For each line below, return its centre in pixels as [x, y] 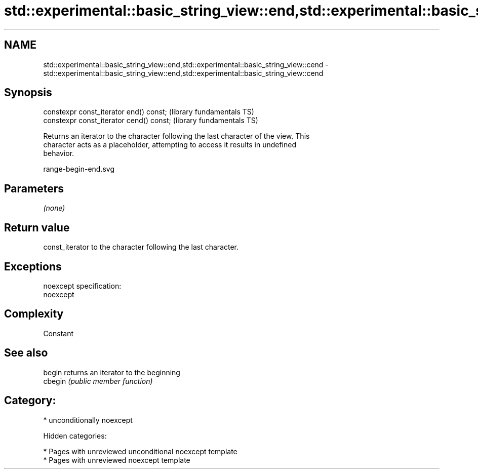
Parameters [34, 188]
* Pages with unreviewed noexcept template [117, 460]
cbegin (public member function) [98, 381]
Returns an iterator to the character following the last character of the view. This [176, 136]
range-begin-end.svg [79, 169]
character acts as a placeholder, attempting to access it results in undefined [170, 145]
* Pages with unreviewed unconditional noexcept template [140, 451]
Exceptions [33, 266]
